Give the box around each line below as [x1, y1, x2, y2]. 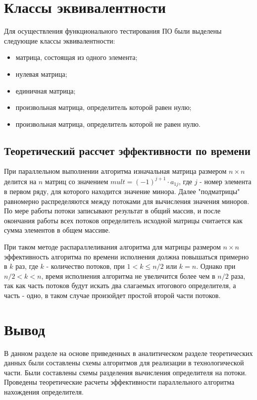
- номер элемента [200, 176, 252, 186]
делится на [4, 176, 37, 186]
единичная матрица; [15, 85, 76, 96]
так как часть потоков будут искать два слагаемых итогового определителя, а [4, 280, 236, 291]
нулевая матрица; [15, 68, 67, 79]
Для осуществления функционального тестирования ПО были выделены [4, 26, 222, 36]
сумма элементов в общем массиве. [4, 225, 110, 235]
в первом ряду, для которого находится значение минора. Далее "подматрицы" [4, 186, 240, 197]
